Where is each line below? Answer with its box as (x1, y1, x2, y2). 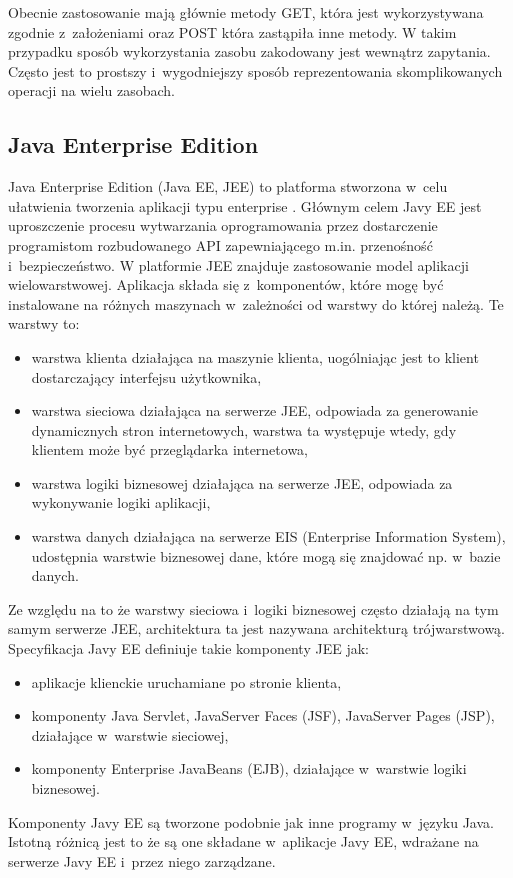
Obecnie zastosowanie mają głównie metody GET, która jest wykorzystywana (8, 2, 484, 22)
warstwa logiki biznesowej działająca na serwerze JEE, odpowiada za (31, 472, 453, 493)
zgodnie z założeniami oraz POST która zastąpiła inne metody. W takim (8, 21, 457, 42)
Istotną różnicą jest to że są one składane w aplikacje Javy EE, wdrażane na (8, 831, 479, 852)
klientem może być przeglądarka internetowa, (31, 439, 309, 460)
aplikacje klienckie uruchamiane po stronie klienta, (31, 671, 342, 692)
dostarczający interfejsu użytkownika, (31, 366, 262, 387)
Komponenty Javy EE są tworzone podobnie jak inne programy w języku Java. (8, 811, 494, 832)
